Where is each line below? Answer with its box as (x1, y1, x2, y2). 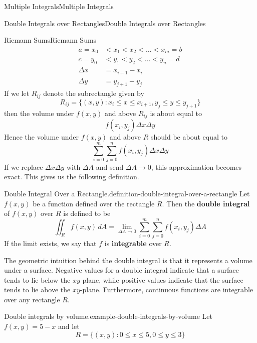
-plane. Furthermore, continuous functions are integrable (80, 284, 253, 295)
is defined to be (63, 208, 111, 218)
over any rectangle (4, 294, 60, 304)
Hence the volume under (4, 132, 79, 142)
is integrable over (104, 238, 162, 248)
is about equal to (150, 107, 202, 118)
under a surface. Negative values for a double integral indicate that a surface (4, 265, 239, 275)
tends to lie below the (4, 274, 71, 285)
